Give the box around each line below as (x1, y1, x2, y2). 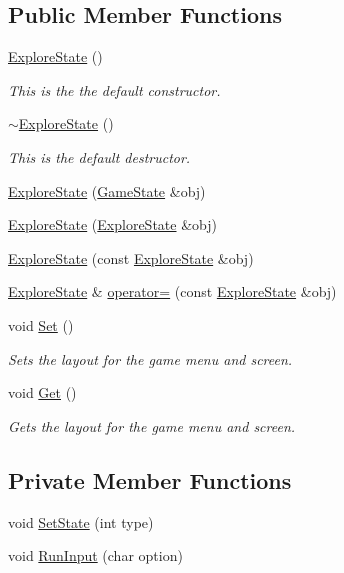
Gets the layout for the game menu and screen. (8, 415, 296, 436)
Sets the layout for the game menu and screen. (8, 348, 293, 369)
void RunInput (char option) (8, 545, 183, 566)
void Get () (8, 382, 77, 403)
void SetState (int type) (8, 511, 154, 532)
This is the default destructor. (8, 146, 191, 167)
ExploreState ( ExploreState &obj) (8, 214, 217, 235)
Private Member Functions (8, 464, 292, 495)
